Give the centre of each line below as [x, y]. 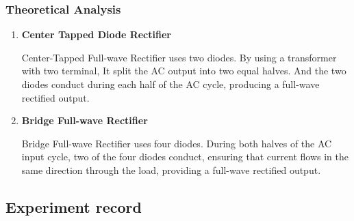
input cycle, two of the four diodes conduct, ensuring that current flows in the [185, 157]
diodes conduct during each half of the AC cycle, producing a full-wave [170, 84]
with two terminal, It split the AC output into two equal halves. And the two [184, 71]
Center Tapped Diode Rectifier [96, 34]
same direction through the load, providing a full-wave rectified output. [171, 170]
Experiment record [74, 206]
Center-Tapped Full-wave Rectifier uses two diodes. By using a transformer [179, 57]
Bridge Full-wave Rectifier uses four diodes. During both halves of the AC [177, 143]
